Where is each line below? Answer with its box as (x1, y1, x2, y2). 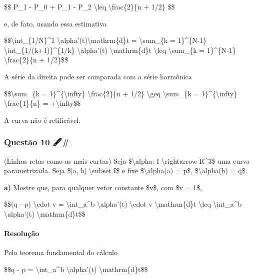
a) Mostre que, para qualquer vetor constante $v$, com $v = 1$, (4, 182, 202, 192)
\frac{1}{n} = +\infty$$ (4, 98, 81, 108)
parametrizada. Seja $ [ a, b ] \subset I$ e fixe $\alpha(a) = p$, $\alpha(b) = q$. (4, 165, 247, 176)
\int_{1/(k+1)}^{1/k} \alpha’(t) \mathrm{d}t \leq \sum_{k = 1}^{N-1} (4, 44, 236, 55)
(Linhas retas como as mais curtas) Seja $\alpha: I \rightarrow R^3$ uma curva (4, 155, 250, 166)
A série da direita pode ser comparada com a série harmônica (4, 71, 192, 81)
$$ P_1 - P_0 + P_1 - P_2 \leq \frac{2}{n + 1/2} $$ (4, 1, 175, 11)
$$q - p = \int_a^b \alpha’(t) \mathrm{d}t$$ (4, 264, 148, 274)
